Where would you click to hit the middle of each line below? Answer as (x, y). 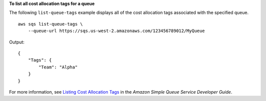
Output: (17, 42)
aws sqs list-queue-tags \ (50, 24)
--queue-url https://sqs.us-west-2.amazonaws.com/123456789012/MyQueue (116, 31)
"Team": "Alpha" (58, 67)
